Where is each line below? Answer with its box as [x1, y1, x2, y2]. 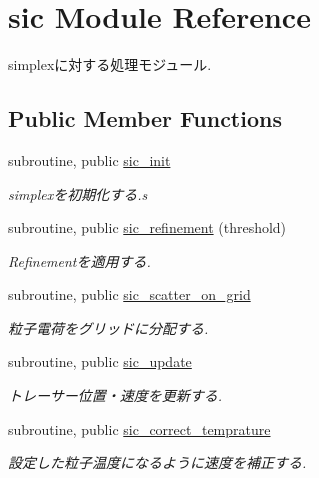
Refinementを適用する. [8, 250, 151, 271]
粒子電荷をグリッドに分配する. [8, 317, 209, 338]
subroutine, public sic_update [8, 351, 192, 372]
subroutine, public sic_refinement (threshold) [8, 217, 287, 238]
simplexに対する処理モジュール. [8, 54, 212, 75]
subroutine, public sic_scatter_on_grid [8, 284, 251, 305]
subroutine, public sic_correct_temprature [8, 418, 271, 439]
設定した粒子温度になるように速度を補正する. [8, 452, 307, 473]
